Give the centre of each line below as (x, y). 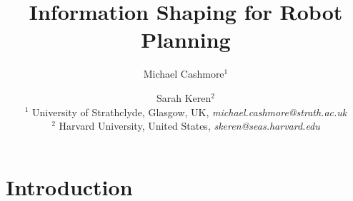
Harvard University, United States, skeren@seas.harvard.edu (189, 126)
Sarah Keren (184, 97)
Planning (186, 40)
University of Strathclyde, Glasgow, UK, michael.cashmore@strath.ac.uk (190, 112)
